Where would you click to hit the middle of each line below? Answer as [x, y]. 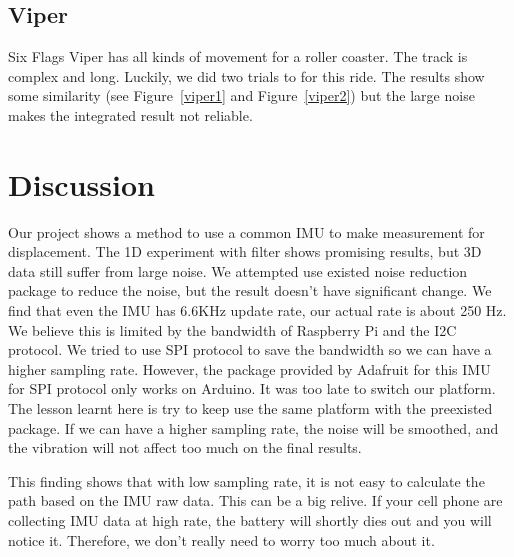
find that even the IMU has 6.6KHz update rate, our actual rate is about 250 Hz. [257, 310]
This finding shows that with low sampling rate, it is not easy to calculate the [246, 480]
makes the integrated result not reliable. [130, 114]
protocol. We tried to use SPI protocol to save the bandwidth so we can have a [250, 349]
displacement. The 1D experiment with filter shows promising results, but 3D [245, 251]
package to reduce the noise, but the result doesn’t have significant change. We [250, 290]
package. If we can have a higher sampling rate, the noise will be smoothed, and [253, 427]
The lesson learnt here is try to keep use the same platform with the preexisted [250, 408]
